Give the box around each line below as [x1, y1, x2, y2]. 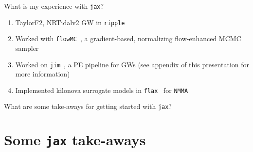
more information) [15, 69, 70, 79]
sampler [15, 43, 39, 53]
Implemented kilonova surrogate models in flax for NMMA [15, 85, 188, 95]
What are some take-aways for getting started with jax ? [4, 101, 172, 111]
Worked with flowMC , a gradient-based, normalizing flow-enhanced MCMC [15, 33, 241, 44]
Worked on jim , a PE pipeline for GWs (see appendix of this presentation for [15, 59, 250, 69]
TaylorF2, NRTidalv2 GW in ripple [15, 17, 125, 27]
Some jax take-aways [4, 130, 146, 150]
